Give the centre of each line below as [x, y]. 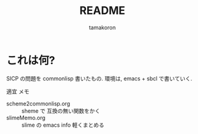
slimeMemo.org [26, 118]
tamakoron [102, 27]
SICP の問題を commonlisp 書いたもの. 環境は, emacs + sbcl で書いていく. [99, 78]
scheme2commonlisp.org [38, 104]
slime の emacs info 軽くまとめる [63, 125]
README [102, 11]
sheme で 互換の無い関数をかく [61, 111]
